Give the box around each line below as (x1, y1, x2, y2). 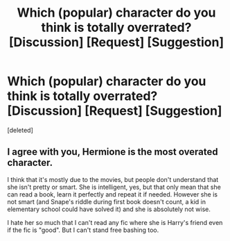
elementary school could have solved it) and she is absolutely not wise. (7, 205, 211, 213)
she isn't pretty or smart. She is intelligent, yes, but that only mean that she (7, 183, 222, 191)
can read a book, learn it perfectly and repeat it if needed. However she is (7, 190, 218, 199)
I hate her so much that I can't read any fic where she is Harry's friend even (7, 218, 223, 226)
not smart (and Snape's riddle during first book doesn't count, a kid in (7, 197, 206, 206)
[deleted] (7, 126, 33, 134)
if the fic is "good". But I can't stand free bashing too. (7, 226, 159, 234)
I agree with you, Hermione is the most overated (7, 146, 218, 158)
